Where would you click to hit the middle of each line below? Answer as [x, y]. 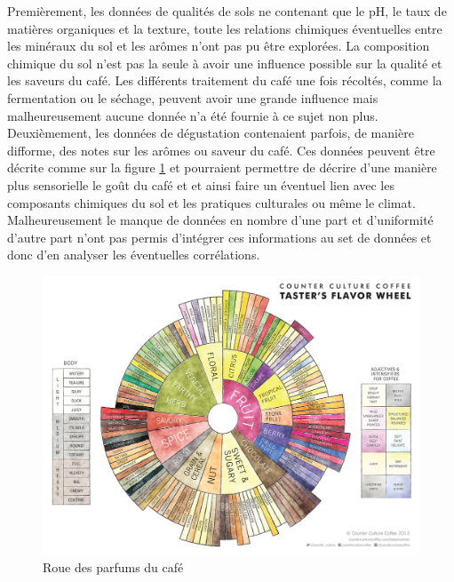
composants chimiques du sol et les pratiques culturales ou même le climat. [211, 202]
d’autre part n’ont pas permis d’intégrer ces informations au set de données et [219, 237]
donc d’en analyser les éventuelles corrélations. [134, 255]
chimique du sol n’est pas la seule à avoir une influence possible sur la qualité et [225, 63]
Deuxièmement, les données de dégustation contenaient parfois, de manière [211, 133]
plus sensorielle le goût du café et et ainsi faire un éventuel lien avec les [201, 184]
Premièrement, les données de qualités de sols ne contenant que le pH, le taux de [227, 11]
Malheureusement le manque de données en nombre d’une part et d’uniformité [220, 220]
